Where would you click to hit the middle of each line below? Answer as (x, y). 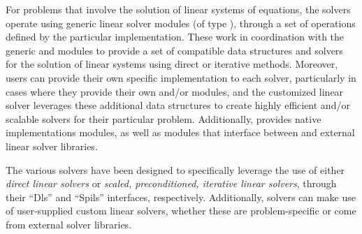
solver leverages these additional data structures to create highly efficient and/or (178, 105)
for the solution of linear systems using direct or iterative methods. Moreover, (172, 64)
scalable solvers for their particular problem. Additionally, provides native (164, 118)
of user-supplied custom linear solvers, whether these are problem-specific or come (181, 211)
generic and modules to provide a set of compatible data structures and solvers (174, 50)
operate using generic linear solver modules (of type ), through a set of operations (181, 23)
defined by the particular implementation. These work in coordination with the (175, 37)
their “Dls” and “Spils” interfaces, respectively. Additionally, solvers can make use (181, 197)
